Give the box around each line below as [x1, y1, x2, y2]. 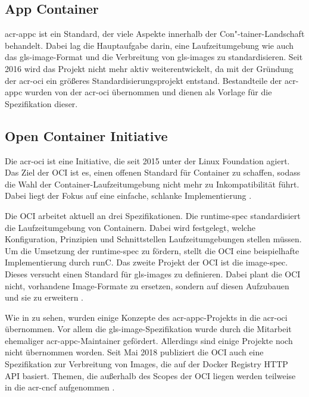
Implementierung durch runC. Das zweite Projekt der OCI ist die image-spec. [5, 256, 288, 268]
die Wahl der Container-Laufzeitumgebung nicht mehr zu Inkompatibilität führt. [5, 177, 299, 190]
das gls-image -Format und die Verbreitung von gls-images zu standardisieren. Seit [5, 51, 303, 63]
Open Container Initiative [5, 126, 168, 145]
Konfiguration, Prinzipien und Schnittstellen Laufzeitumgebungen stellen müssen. [5, 233, 302, 245]
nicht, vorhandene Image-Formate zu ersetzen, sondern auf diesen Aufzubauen [5, 279, 289, 292]
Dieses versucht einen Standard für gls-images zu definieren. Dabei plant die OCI [5, 267, 301, 280]
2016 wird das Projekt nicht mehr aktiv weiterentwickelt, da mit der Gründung [5, 62, 294, 74]
